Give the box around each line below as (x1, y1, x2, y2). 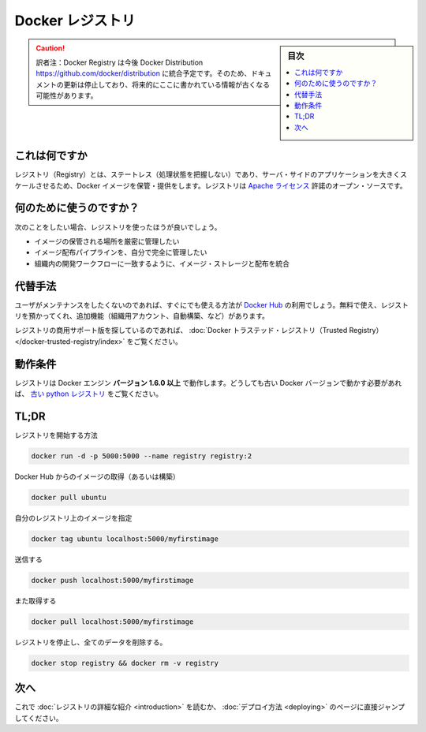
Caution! (35, 43, 65, 53)
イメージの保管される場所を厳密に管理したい (34, 237, 180, 246)
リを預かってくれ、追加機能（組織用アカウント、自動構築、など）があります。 (14, 312, 270, 321)
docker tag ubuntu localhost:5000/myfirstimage (31, 534, 219, 543)
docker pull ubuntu (31, 493, 106, 502)
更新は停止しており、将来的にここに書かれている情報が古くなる (63, 80, 270, 89)
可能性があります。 (35, 91, 98, 100)
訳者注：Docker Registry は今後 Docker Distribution (35, 58, 204, 67)
